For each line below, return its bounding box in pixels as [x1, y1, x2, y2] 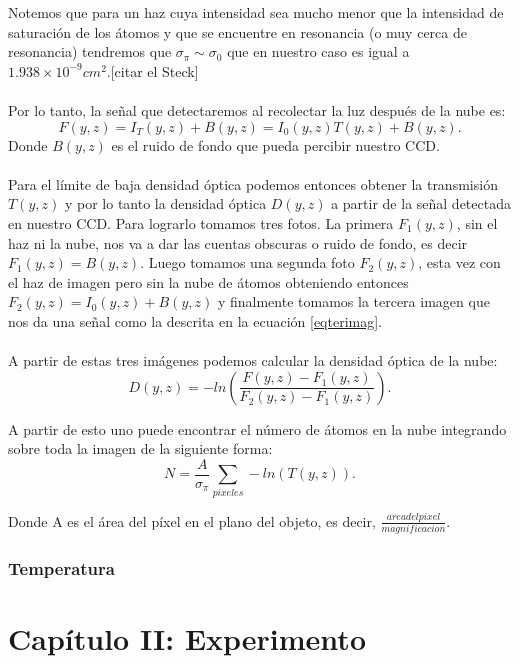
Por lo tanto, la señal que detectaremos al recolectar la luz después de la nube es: [8, 99, 506, 120]
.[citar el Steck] [106, 60, 199, 81]
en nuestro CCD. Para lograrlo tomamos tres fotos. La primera [8, 212, 394, 233]
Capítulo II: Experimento [8, 618, 366, 659]
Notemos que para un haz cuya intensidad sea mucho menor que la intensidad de [8, 2, 504, 22]
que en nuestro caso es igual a [227, 41, 410, 62]
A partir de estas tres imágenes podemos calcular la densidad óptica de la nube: [8, 350, 498, 371]
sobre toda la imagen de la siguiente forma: [8, 438, 273, 459]
